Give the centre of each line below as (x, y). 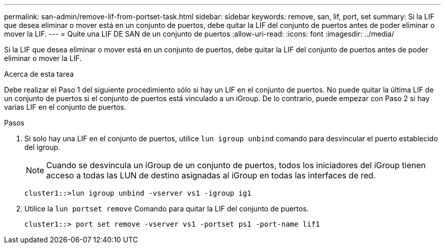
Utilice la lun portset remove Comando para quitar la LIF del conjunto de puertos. (167, 209)
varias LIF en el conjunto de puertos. (65, 107)
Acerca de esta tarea (39, 74)
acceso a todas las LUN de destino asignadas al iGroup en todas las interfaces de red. (211, 175)
